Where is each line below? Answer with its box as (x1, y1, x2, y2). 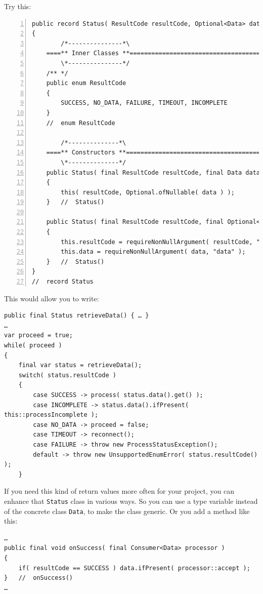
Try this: (4, 1, 31, 11)
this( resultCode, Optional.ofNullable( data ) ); (61, 188, 235, 196)
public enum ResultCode (46, 80, 126, 87)
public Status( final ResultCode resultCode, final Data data (46, 169, 260, 176)
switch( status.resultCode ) (18, 371, 116, 379)
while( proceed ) (4, 342, 62, 349)
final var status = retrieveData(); (18, 362, 142, 369)
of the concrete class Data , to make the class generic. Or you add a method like (4, 505, 250, 516)
